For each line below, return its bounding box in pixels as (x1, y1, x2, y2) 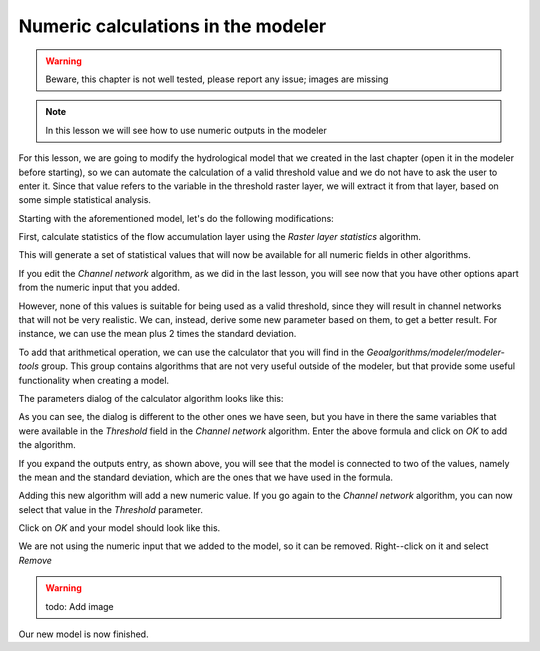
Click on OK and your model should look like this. (18, 522, 221, 534)
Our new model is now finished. (18, 628, 149, 640)
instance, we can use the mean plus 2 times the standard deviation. (18, 328, 297, 340)
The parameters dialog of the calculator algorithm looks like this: (18, 392, 284, 404)
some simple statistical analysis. (18, 194, 152, 206)
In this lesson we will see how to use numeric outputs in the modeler (45, 124, 327, 136)
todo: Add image (45, 600, 114, 612)
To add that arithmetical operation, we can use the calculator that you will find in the (18, 346, 365, 358)
